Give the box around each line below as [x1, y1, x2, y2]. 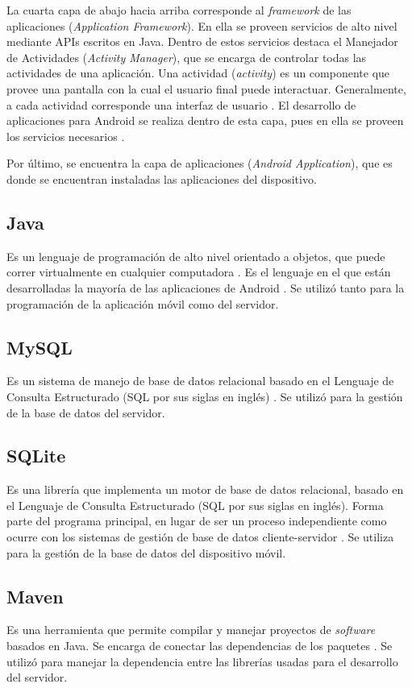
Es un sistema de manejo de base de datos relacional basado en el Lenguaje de [6, 372, 394, 389]
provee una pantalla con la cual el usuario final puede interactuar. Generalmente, [6, 80, 406, 97]
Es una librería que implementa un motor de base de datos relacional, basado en [6, 481, 404, 498]
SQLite [6, 443, 66, 468]
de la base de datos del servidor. [6, 404, 165, 421]
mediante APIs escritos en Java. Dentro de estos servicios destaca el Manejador [6, 33, 398, 50]
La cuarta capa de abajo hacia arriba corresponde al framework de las [6, 2, 352, 18]
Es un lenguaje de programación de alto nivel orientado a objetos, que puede [6, 247, 385, 264]
